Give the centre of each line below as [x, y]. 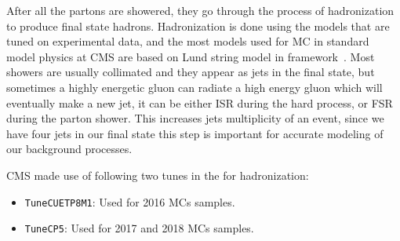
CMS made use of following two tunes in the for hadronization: [158, 175]
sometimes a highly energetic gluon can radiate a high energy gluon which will [195, 87]
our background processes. [69, 149]
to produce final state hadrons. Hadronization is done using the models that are [198, 26]
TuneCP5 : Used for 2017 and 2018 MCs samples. [139, 228]
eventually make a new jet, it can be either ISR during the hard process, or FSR [200, 102]
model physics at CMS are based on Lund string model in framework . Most [191, 56]
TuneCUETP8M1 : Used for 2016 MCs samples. [130, 201]
